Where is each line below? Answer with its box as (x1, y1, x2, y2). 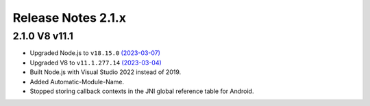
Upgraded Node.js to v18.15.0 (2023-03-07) (29, 49, 161, 57)
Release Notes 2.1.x (12, 10, 127, 25)
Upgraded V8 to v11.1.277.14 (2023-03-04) (29, 58, 162, 67)
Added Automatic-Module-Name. (29, 77, 125, 86)
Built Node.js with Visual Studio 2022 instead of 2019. (29, 68, 182, 76)
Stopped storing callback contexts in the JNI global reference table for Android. (29, 87, 254, 95)
